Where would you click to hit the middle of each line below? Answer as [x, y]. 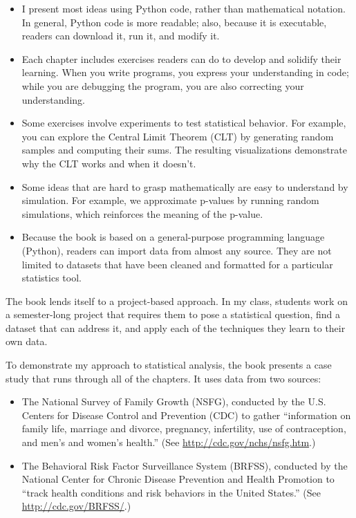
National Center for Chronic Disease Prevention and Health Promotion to [178, 479]
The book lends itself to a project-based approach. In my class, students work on [177, 300]
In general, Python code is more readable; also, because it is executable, [174, 22]
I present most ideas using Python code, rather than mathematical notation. [184, 8]
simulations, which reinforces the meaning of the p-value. [142, 213]
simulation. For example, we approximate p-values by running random [170, 200]
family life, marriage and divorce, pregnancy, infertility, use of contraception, [184, 428]
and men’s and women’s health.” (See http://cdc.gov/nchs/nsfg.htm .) [169, 442]
